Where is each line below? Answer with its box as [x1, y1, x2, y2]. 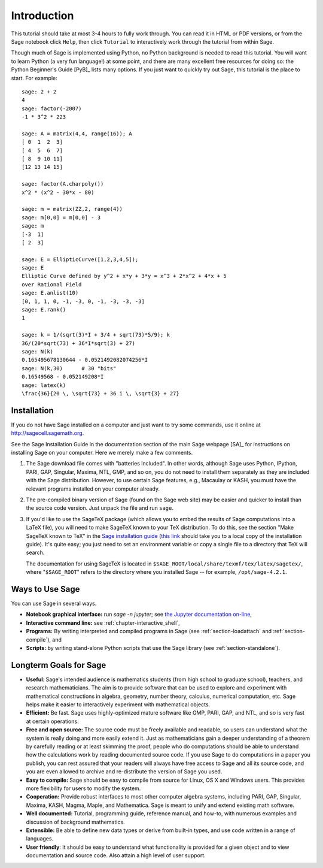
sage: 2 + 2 [22, 88, 57, 95]
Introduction [11, 9, 74, 22]
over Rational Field [22, 281, 82, 288]
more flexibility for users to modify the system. [26, 785, 141, 792]
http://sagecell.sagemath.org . [11, 430, 84, 437]
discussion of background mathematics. [26, 818, 125, 825]
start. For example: [11, 74, 58, 81]
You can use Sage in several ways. [11, 600, 97, 607]
